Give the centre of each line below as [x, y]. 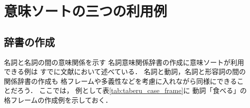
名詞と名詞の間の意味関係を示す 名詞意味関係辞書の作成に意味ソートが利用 [124, 62]
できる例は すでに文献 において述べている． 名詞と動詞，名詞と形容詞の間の [125, 71]
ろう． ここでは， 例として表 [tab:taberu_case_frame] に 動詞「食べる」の [132, 90]
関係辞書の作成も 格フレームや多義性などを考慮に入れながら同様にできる [120, 81]
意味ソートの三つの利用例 [86, 11]
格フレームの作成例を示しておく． [58, 100]
